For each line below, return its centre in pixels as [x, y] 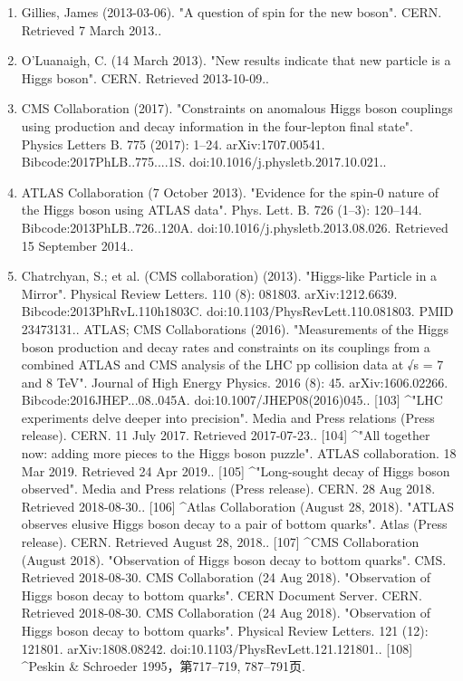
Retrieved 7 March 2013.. [92, 29]
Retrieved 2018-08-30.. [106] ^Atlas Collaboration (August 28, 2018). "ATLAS [237, 506]
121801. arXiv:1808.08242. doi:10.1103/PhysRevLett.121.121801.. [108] [217, 648]
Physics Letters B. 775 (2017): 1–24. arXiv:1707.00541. [173, 144]
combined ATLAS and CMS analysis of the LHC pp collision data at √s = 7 [232, 364]
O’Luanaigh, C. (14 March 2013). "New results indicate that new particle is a [236, 60]
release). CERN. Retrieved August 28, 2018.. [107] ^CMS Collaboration [220, 542]
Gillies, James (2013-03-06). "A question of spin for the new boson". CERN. [231, 12]
